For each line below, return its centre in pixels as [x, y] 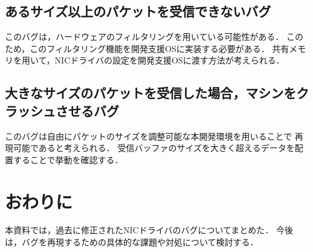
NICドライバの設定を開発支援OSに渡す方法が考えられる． [169, 60]
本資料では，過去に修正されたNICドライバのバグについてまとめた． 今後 [149, 230]
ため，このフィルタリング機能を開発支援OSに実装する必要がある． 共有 [147, 48]
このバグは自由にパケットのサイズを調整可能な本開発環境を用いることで [149, 136]
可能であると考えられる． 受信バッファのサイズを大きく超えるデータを [154, 148]
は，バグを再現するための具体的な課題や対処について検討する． [132, 242]
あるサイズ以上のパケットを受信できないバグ [138, 11]
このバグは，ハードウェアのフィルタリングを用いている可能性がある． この [154, 37]
